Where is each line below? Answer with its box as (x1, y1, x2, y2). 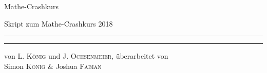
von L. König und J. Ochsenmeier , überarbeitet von (4, 51, 168, 61)
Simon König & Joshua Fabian (4, 60, 102, 71)
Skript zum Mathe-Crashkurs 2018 (4, 18, 113, 29)
